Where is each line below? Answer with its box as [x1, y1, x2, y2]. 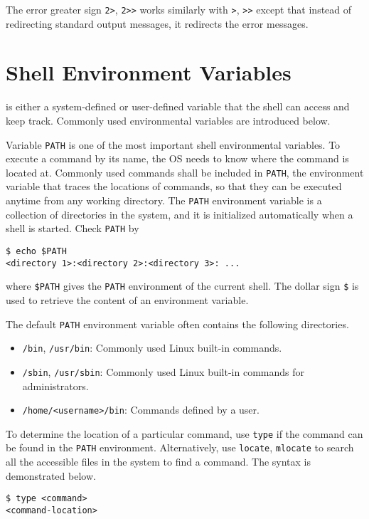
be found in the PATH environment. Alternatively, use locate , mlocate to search [6, 440, 354, 455]
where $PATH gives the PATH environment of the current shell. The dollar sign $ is [6, 278, 359, 293]
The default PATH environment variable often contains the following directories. [6, 316, 349, 331]
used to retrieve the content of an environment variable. [6, 292, 249, 307]
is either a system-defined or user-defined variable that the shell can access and [6, 99, 350, 114]
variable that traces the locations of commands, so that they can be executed [6, 179, 342, 194]
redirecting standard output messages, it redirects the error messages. [6, 16, 309, 31]
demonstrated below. [6, 468, 96, 483]
